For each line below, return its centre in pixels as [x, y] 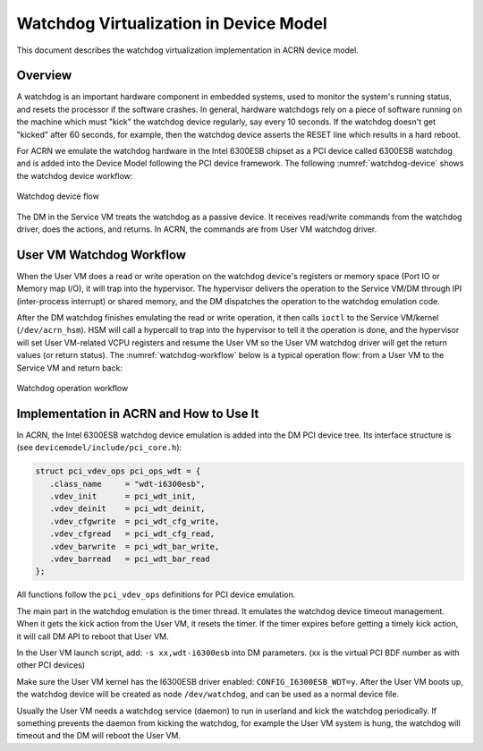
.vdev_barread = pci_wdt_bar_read [130, 559]
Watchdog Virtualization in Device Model [172, 23]
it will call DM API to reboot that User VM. [93, 636]
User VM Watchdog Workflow [102, 255]
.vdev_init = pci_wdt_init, [123, 496]
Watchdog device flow [58, 196]
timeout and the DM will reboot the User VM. [98, 736]
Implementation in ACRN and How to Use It [138, 413]
